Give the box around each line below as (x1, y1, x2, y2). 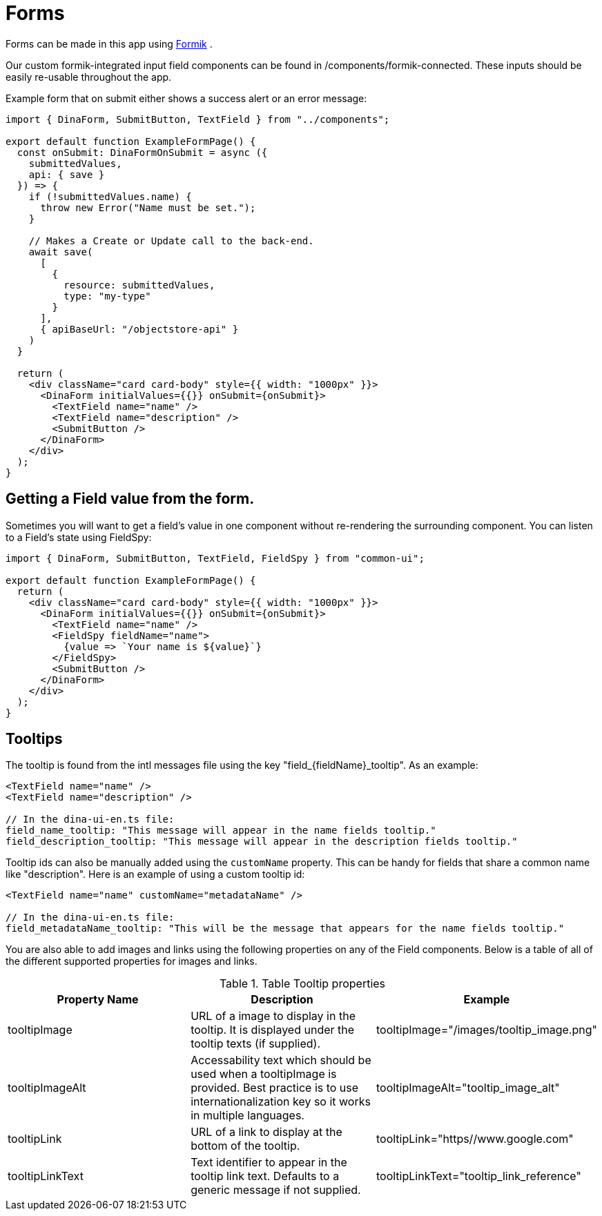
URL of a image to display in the (191, 1009, 356, 1023)
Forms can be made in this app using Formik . (6, 37, 213, 50)
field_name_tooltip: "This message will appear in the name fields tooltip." (6, 825, 436, 836)
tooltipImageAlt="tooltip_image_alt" (376, 1081, 560, 1095)
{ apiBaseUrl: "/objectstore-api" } (40, 323, 239, 335)
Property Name (57, 992, 139, 1007)
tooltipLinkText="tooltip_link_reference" (376, 1169, 581, 1184)
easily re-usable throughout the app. (6, 70, 172, 83)
